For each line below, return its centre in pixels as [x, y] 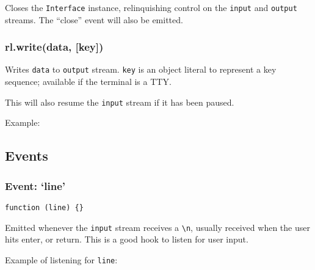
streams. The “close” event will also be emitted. [94, 19]
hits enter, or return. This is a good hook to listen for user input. [127, 239]
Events [27, 155]
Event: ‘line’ [35, 185]
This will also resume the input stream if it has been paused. [120, 102]
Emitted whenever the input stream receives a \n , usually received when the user [157, 227]
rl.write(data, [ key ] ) [54, 47]
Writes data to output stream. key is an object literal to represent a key [141, 69]
